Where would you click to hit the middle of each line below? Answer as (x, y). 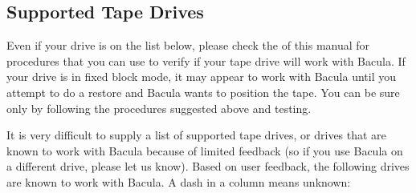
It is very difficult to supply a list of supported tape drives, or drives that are (196, 135)
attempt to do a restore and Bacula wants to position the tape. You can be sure (203, 92)
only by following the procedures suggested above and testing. (159, 108)
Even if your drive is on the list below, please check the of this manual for (188, 45)
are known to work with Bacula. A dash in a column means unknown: (179, 181)
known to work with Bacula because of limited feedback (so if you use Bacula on (205, 150)
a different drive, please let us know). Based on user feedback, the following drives (208, 166)
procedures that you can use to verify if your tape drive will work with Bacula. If (206, 60)
